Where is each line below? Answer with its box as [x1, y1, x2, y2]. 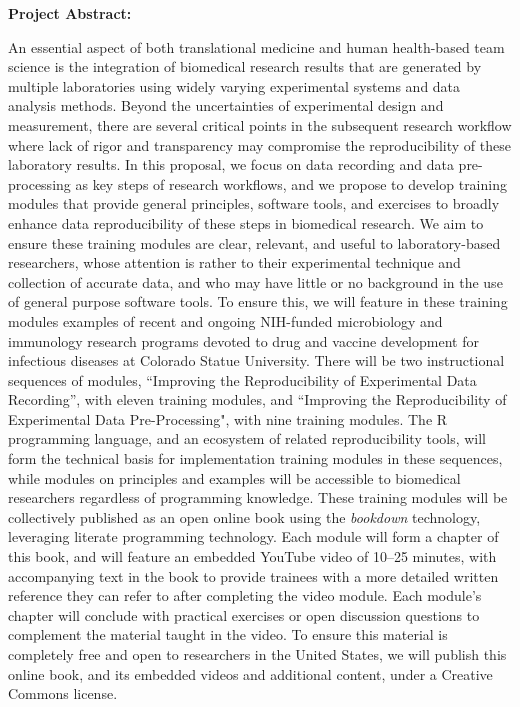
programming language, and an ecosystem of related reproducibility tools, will [8, 428, 487, 449]
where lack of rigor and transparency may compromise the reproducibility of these [8, 134, 511, 155]
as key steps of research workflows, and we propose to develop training [75, 173, 507, 194]
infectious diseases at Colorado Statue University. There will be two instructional [8, 350, 505, 371]
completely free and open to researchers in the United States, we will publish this [8, 644, 507, 664]
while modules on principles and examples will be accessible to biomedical [8, 467, 461, 488]
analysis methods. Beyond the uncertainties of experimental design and [8, 95, 444, 116]
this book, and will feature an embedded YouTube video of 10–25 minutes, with [8, 546, 497, 567]
